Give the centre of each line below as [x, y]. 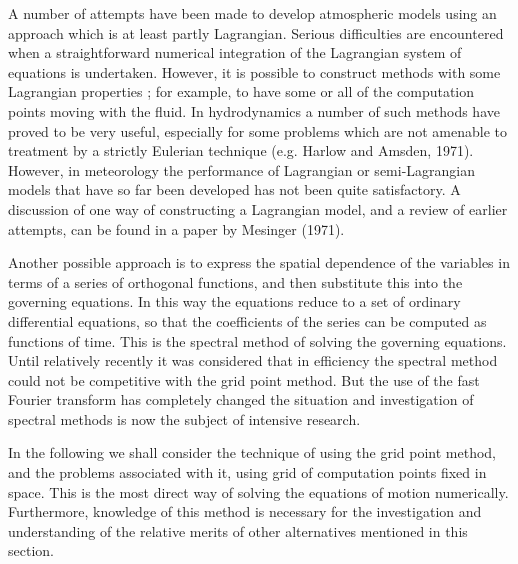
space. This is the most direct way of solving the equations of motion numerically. [258, 491]
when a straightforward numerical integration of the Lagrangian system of [235, 52]
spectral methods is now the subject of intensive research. [184, 418]
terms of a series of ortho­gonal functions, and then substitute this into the [235, 281]
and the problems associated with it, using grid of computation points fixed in [247, 472]
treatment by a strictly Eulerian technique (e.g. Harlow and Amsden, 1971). [241, 150]
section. [31, 550]
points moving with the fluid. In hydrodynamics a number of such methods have [254, 110]
